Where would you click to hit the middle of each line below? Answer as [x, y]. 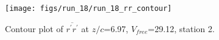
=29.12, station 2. [181, 28]
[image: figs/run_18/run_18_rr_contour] [89, 8]
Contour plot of [34, 28]
